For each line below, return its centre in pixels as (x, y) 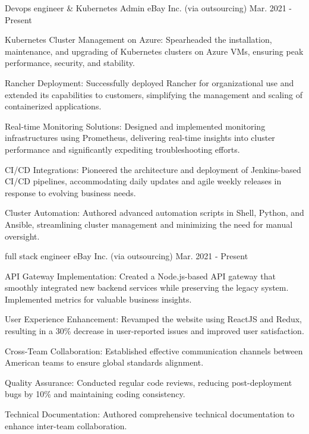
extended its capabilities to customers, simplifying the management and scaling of (154, 94)
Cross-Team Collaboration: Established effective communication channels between (154, 350)
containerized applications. (53, 106)
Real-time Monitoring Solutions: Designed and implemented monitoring (135, 126)
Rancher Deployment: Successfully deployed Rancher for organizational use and (149, 82)
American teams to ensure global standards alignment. (104, 362)
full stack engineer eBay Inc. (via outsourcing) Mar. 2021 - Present (127, 256)
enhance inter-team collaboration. (66, 425)
